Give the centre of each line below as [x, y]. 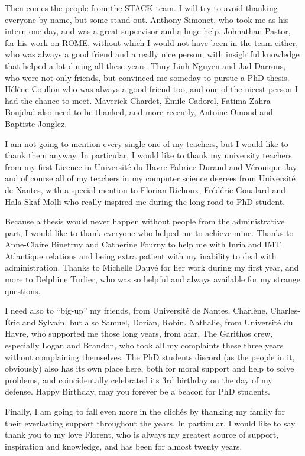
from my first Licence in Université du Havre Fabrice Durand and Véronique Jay [151, 166]
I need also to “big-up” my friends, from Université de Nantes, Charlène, [136, 310]
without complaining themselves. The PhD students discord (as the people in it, [150, 356]
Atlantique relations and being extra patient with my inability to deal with [141, 255]
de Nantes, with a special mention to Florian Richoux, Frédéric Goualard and [145, 189]
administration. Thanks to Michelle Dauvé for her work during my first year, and [152, 267]
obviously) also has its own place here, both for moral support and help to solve [150, 368]
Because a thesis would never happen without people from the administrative [145, 221]
